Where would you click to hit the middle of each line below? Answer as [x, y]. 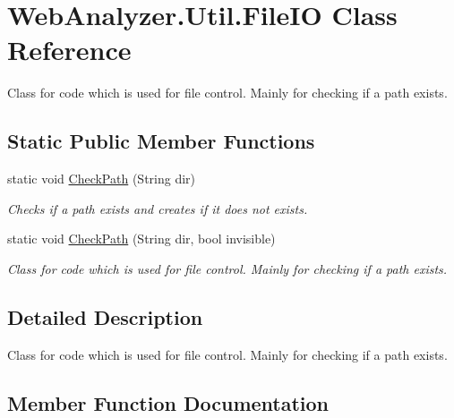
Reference [69, 50]
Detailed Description [105, 316]
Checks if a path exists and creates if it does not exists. [158, 208]
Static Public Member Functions [161, 141]
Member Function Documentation [168, 402]
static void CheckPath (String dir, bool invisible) [141, 239]
